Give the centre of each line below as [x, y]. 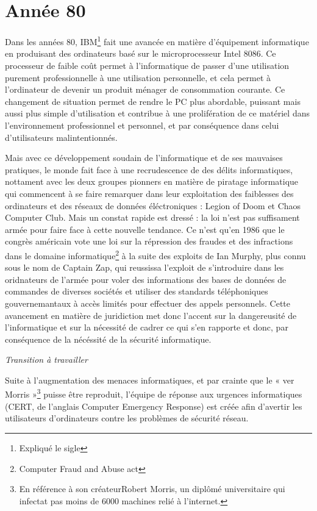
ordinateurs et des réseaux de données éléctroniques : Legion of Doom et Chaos [153, 205]
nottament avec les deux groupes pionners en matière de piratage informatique [152, 181]
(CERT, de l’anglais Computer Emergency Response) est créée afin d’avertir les [154, 406]
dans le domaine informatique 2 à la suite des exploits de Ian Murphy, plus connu [155, 254]
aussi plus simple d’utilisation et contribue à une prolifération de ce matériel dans [157, 113]
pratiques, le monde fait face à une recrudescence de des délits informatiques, [149, 169]
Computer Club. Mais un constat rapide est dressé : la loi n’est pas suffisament [152, 217]
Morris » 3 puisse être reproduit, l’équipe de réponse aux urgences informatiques [154, 393]
